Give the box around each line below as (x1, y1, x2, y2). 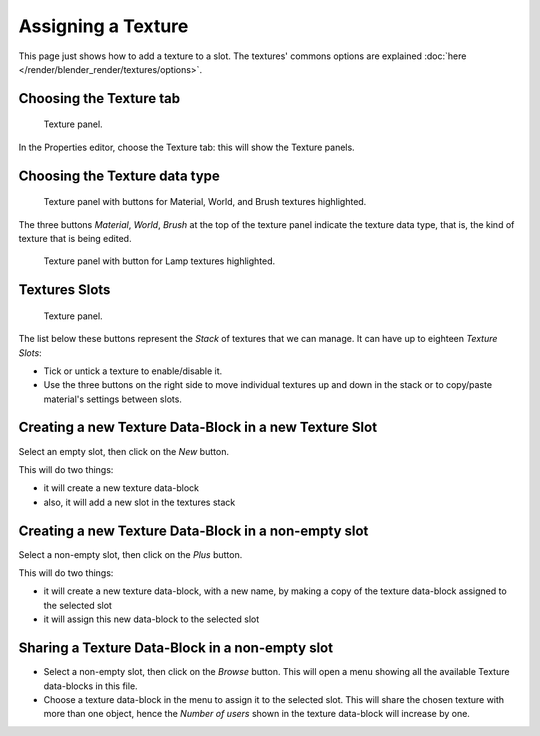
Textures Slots (18, 281, 111, 299)
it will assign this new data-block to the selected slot (43, 613, 260, 625)
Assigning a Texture (18, 15, 189, 37)
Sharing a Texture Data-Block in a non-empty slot (18, 640, 334, 657)
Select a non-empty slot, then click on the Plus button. (18, 548, 243, 560)
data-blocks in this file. (43, 680, 139, 692)
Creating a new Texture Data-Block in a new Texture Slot (18, 419, 378, 436)
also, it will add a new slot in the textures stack (43, 496, 236, 508)
